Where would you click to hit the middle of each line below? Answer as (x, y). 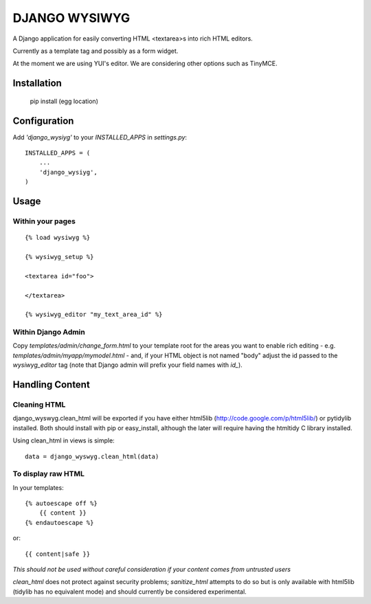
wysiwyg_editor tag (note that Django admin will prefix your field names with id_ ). (128, 365)
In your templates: (38, 487)
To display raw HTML (49, 474)
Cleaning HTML (39, 404)
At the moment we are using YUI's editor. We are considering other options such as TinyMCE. (145, 64)
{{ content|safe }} (58, 554)
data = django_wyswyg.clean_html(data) (92, 456)
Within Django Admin (49, 332)
